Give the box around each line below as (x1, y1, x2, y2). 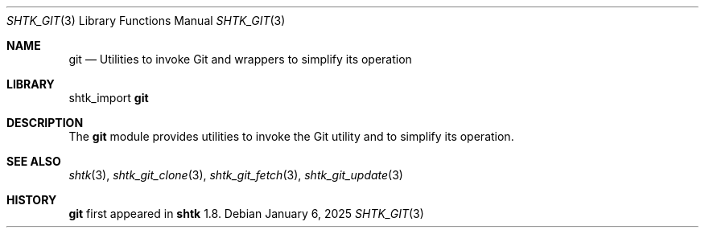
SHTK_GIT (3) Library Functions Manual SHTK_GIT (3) (6, 14, 286, 27)
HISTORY (6, 193, 57, 207)
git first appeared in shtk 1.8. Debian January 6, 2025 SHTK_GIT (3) (68, 207, 424, 220)
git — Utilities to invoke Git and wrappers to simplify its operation (68, 52, 412, 66)
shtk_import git (68, 91, 149, 105)
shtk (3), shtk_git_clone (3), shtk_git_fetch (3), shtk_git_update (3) (68, 168, 403, 182)
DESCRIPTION (6, 116, 84, 129)
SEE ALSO (6, 154, 61, 168)
